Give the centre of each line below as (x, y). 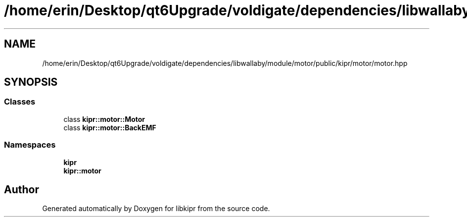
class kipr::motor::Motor (104, 119)
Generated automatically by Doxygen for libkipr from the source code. (156, 209)
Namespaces (30, 145)
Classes (20, 102)
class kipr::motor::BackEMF (110, 127)
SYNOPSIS (31, 82)
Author (22, 189)
